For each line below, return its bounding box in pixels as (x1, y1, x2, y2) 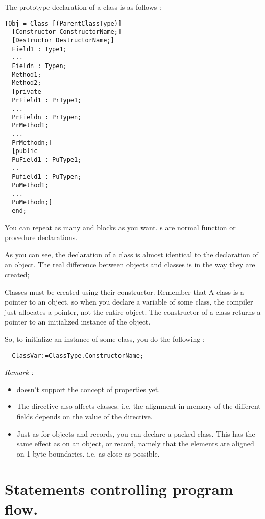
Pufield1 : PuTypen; (12, 173, 82, 181)
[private (12, 88, 41, 95)
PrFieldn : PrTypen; (12, 113, 82, 121)
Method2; (12, 79, 41, 87)
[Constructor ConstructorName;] (12, 28, 122, 36)
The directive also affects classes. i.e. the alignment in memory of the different (16, 401, 261, 412)
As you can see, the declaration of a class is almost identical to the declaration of (5, 249, 258, 259)
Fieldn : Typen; (12, 62, 67, 70)
